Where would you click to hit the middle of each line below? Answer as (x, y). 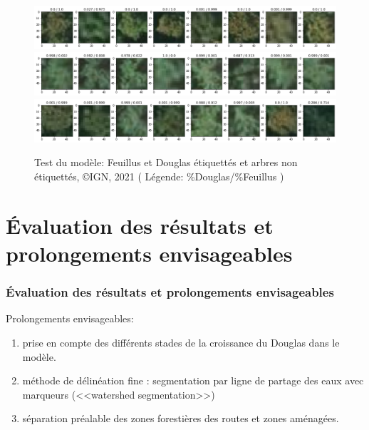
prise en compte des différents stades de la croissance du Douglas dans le (181, 342)
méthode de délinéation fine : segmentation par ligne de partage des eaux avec (193, 380)
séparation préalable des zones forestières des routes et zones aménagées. (181, 418)
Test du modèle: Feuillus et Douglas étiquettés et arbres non (166, 162)
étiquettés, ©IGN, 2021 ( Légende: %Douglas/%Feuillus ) (159, 176)
